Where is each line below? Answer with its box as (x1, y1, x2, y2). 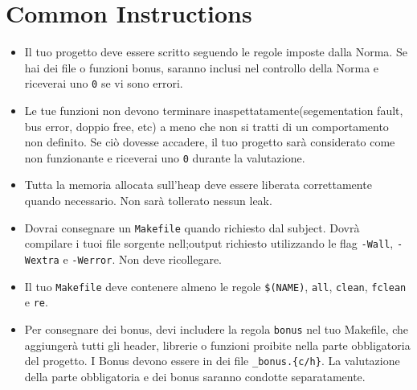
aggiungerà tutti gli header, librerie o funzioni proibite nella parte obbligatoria (24, 336, 411, 353)
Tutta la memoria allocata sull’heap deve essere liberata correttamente (24, 176, 372, 193)
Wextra (24, 254, 59, 266)
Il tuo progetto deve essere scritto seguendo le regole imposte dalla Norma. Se (24, 43, 407, 60)
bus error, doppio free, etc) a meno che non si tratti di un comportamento (24, 117, 389, 134)
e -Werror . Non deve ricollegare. (63, 250, 222, 267)
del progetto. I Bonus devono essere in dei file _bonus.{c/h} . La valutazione (24, 352, 400, 369)
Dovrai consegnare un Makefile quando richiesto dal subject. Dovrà (24, 219, 360, 236)
